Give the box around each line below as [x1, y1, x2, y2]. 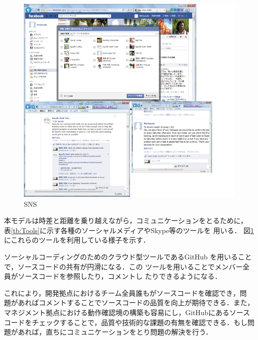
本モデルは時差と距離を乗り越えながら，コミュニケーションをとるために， [4, 215, 248, 226]
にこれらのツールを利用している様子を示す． [4, 235, 150, 245]
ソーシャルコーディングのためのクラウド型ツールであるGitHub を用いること [4, 252, 252, 262]
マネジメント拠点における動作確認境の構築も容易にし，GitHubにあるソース [4, 307, 250, 318]
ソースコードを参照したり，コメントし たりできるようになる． [17, 271, 222, 281]
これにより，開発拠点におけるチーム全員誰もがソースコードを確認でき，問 [4, 287, 247, 298]
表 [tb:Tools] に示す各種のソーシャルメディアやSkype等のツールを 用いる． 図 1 [4, 225, 254, 235]
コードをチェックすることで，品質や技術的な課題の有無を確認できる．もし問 [4, 317, 255, 327]
